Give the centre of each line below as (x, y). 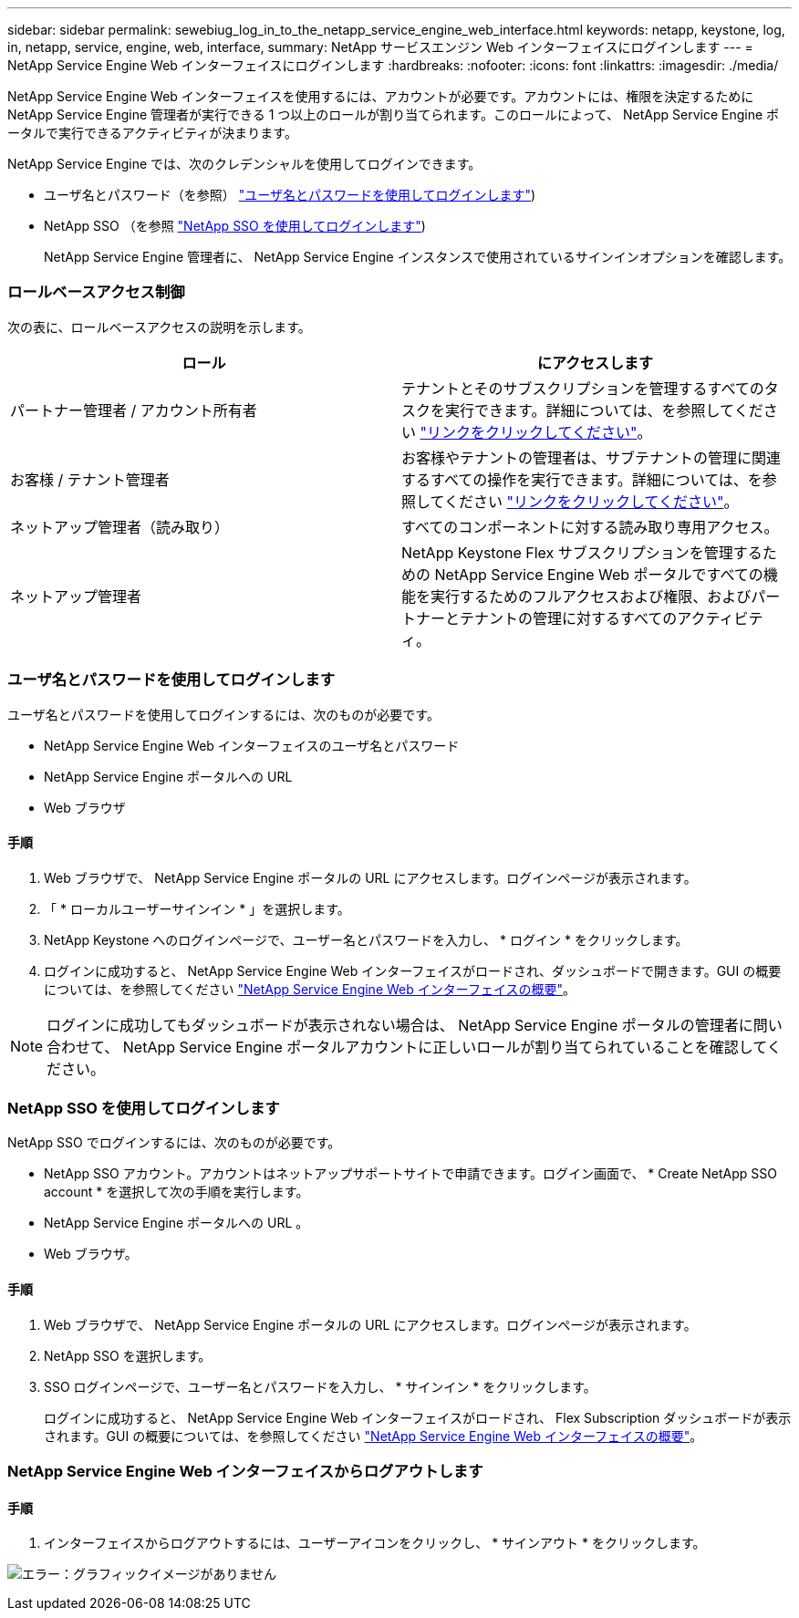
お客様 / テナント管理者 (90, 479)
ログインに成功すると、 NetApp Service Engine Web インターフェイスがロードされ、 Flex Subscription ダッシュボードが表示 (418, 1417)
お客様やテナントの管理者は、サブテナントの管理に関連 (591, 457)
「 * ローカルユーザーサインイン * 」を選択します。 (197, 908)
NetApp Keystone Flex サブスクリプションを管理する (582, 552)
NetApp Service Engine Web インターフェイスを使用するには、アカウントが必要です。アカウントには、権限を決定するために (381, 96)
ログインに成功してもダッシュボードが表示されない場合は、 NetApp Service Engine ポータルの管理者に (400, 1025)
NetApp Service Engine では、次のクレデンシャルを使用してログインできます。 (244, 164)
